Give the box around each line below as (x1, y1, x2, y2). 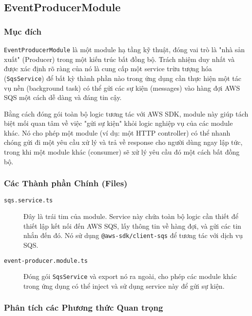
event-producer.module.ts (4, 257, 88, 264)
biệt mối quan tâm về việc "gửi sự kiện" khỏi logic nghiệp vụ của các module (4, 118, 233, 128)
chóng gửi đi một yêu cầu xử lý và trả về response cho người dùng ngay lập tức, (4, 137, 243, 147)
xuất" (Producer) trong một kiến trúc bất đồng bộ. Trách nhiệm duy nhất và (4, 54, 235, 64)
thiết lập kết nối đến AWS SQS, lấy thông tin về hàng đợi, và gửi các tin (23, 220, 241, 231)
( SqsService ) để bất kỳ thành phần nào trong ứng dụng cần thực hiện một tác (4, 73, 242, 83)
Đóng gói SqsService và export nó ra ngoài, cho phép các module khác (23, 271, 237, 281)
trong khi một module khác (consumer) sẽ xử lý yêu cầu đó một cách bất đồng (4, 147, 240, 157)
